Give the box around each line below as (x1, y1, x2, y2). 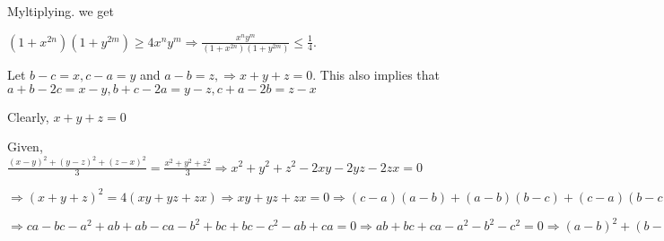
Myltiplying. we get (7, 2, 115, 20)
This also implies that (319, 65, 441, 83)
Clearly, (7, 107, 49, 125)
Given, (7, 137, 43, 156)
